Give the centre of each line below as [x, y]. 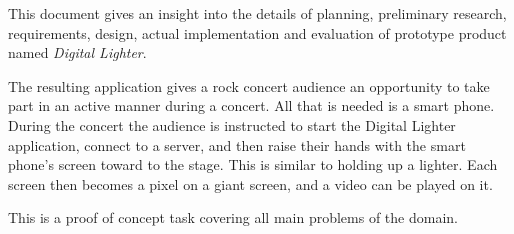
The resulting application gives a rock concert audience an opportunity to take [249, 85]
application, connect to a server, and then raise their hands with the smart [237, 144]
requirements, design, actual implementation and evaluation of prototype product [257, 32]
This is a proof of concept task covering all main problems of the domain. [233, 217]
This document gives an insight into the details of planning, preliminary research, [257, 13]
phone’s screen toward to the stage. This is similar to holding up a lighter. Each [253, 164]
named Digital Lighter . [77, 52]
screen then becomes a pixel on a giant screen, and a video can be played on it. [250, 183]
